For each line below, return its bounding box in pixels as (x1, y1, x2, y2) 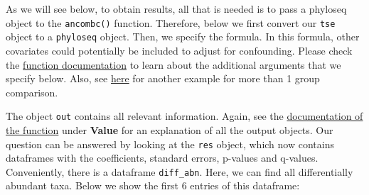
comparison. (6, 84, 58, 99)
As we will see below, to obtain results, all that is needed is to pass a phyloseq (6, 1, 347, 16)
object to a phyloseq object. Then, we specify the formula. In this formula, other (6, 29, 360, 44)
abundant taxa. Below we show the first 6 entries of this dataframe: (6, 178, 300, 193)
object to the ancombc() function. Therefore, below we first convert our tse (6, 15, 336, 30)
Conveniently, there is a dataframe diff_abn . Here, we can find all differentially (6, 164, 353, 179)
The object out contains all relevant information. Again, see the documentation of (6, 108, 363, 123)
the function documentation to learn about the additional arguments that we (6, 57, 341, 72)
